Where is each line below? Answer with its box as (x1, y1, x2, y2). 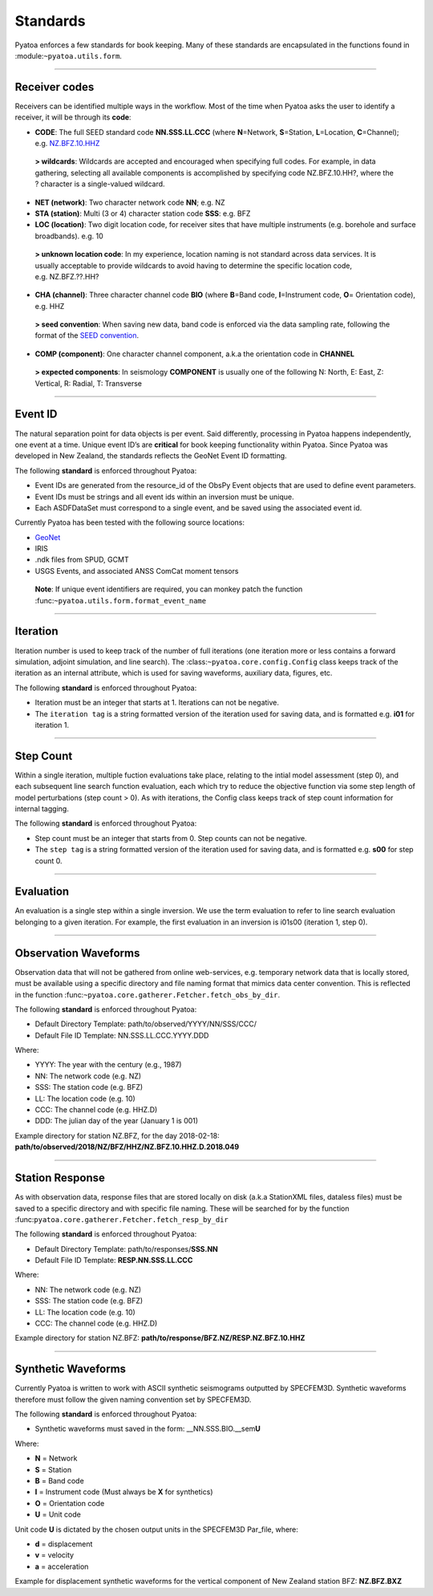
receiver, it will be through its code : (14, 112, 132, 122)
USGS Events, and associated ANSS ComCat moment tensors (34, 566, 239, 575)
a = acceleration (34, 1561, 89, 1571)
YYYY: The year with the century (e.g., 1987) (34, 1060, 182, 1070)
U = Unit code (34, 1509, 82, 1520)
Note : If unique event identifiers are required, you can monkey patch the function (34, 584, 303, 594)
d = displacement (34, 1539, 93, 1549)
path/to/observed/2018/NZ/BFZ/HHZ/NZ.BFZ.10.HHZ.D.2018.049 (14, 1142, 240, 1151)
